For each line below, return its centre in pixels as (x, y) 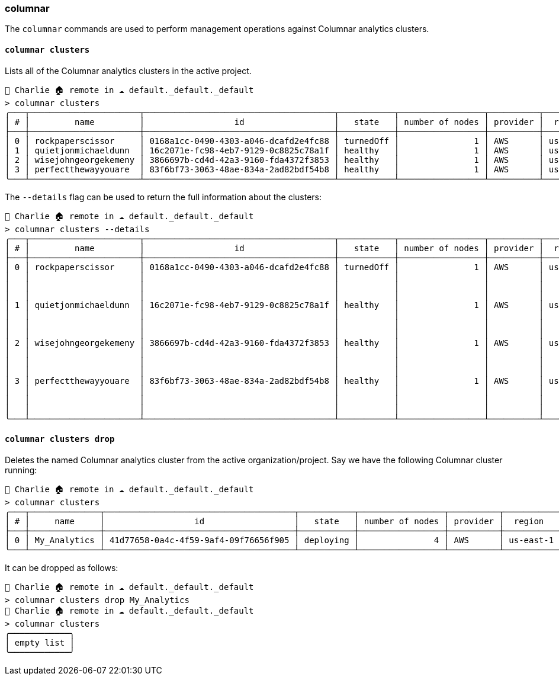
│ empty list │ (40, 642)
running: (21, 470)
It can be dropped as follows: (62, 567)
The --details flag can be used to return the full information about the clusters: (163, 197)
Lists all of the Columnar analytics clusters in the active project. (128, 70)
